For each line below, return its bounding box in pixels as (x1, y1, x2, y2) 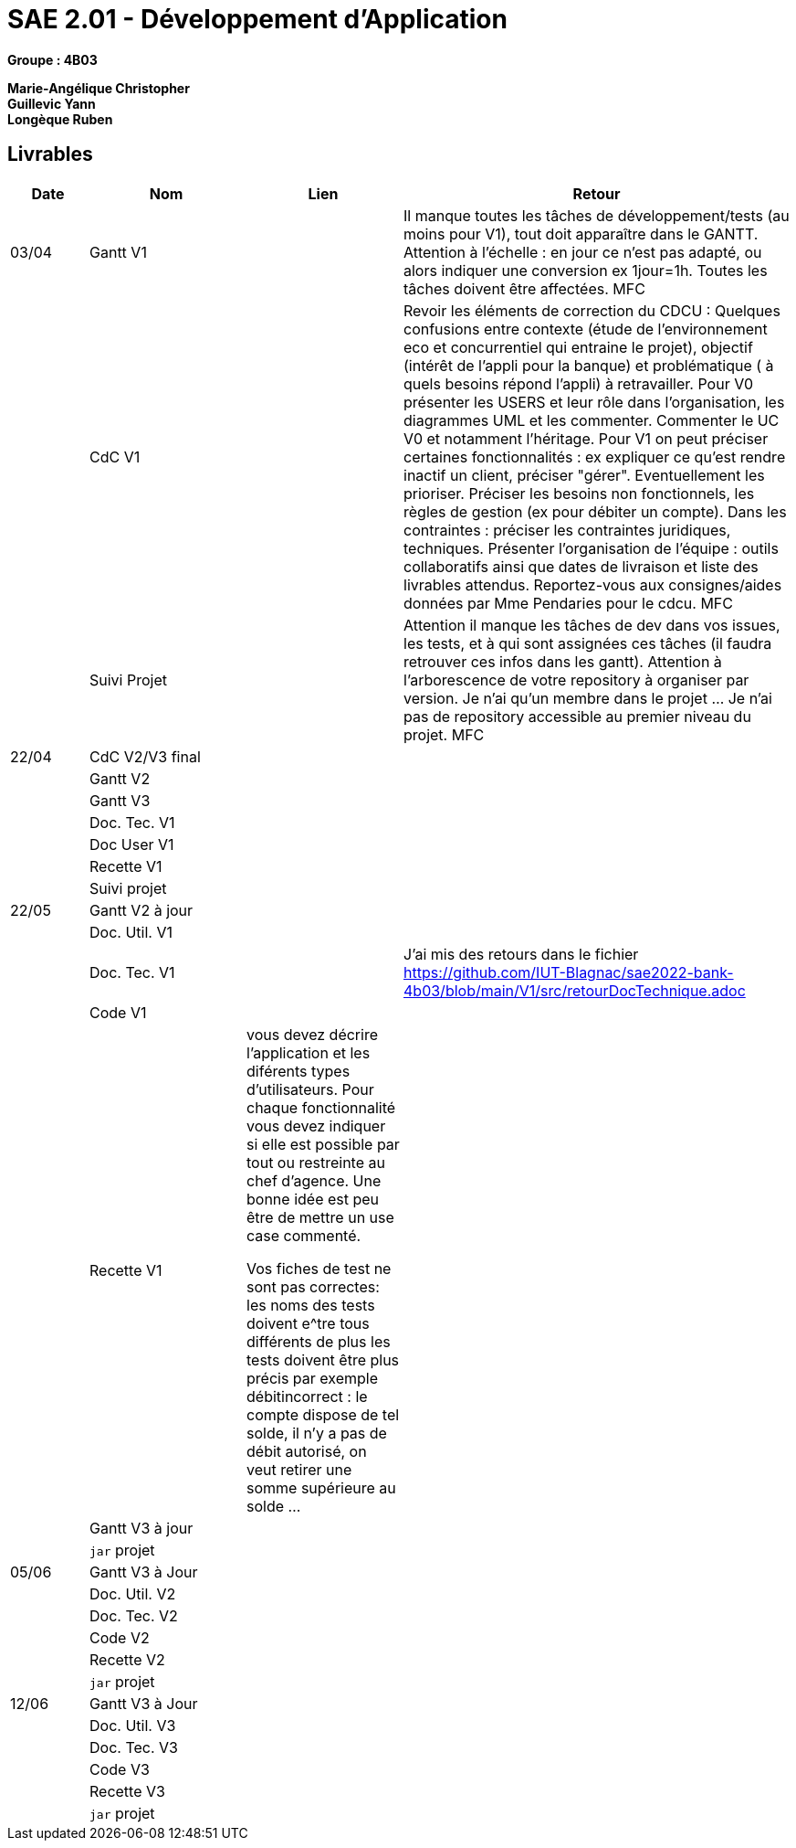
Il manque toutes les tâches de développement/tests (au (403, 206, 790, 225)
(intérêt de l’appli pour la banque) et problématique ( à (403, 356, 774, 375)
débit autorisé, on (246, 1441, 367, 1460)
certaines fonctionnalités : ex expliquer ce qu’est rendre (403, 447, 786, 466)
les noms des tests (246, 1295, 375, 1314)
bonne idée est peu (246, 1189, 380, 1208)
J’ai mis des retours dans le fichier (403, 944, 639, 963)
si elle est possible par (246, 1134, 400, 1153)
